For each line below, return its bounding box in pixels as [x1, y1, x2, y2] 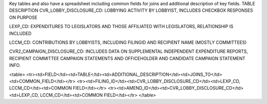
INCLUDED [9, 30, 32, 36]
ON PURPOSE [9, 14, 38, 20]
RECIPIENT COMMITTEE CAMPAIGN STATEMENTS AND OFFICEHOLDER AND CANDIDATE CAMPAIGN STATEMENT [9, 55, 246, 61]
